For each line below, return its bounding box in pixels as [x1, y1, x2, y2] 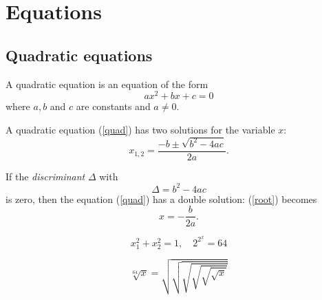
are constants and [76, 99, 151, 114]
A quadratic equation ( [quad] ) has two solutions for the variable [6, 122, 275, 136]
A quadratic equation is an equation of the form [6, 76, 208, 91]
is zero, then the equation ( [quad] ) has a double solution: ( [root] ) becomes [6, 191, 317, 206]
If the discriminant [6, 169, 85, 183]
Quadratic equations [6, 44, 153, 65]
